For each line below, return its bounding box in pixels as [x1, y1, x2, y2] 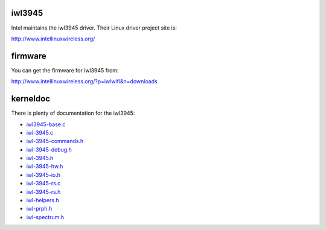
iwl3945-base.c [26, 121, 66, 128]
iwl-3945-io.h [26, 171, 60, 178]
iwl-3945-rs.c [26, 180, 61, 187]
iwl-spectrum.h [26, 213, 65, 220]
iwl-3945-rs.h [26, 188, 61, 196]
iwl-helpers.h [26, 197, 60, 204]
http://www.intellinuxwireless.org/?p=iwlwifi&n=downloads [11, 78, 158, 85]
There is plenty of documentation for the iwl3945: [11, 109, 135, 117]
